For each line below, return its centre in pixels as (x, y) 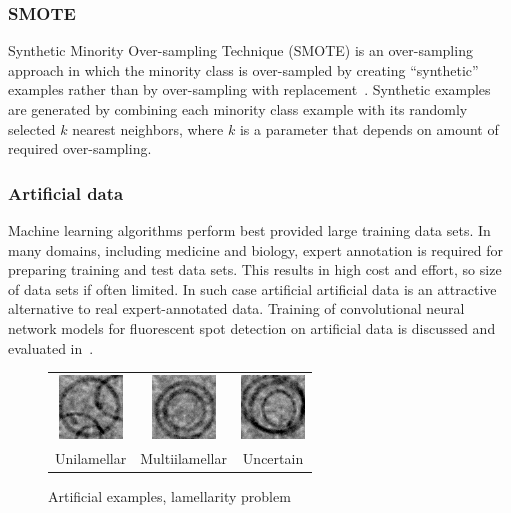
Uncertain (273, 457)
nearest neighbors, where (148, 128)
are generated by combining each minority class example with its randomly (238, 109)
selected (32, 128)
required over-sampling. (80, 148)
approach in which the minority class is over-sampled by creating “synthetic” (243, 69)
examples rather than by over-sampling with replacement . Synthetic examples (249, 89)
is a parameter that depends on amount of (369, 128)
